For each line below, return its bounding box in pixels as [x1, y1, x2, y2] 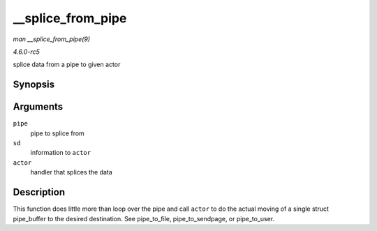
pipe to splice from [30, 129, 85, 137]
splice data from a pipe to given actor [13, 60, 121, 69]
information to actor [30, 149, 91, 157]
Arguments [13, 101, 64, 113]
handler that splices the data [30, 168, 113, 177]
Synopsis [13, 79, 55, 91]
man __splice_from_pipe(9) [13, 35, 91, 43]
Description [13, 186, 66, 198]
